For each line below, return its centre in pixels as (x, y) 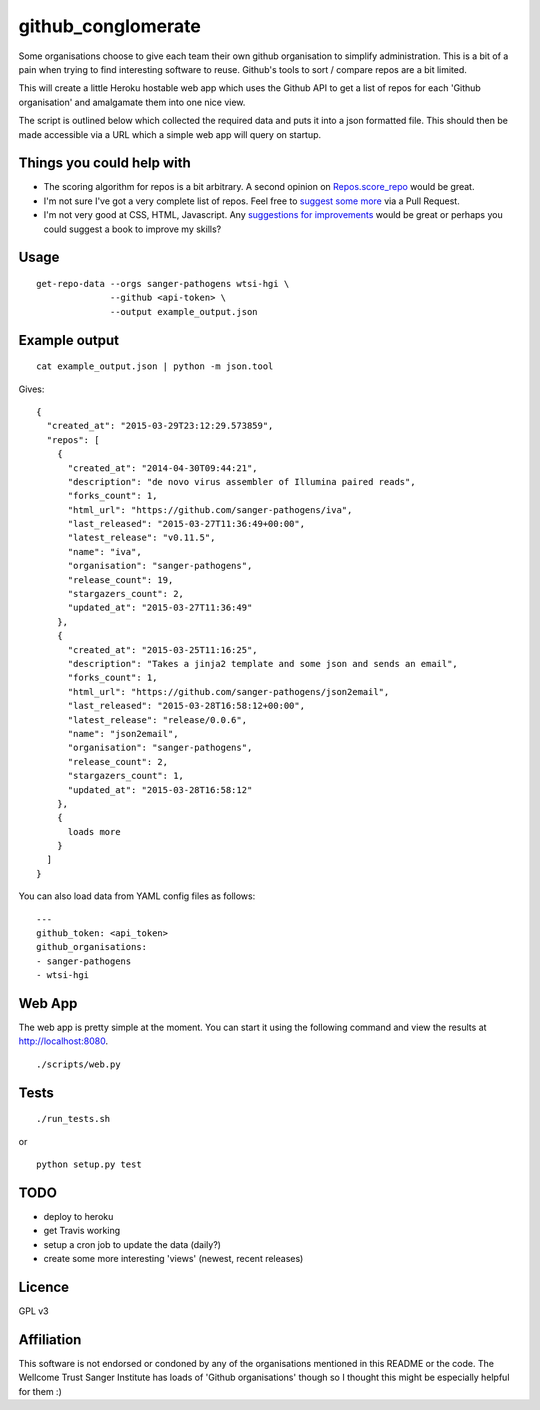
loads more (94, 831)
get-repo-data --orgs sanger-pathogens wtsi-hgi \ (163, 283)
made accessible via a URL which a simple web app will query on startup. (170, 134)
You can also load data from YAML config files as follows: (137, 896)
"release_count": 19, (120, 579)
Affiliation (50, 1339)
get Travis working (82, 1231)
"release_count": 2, (118, 761)
